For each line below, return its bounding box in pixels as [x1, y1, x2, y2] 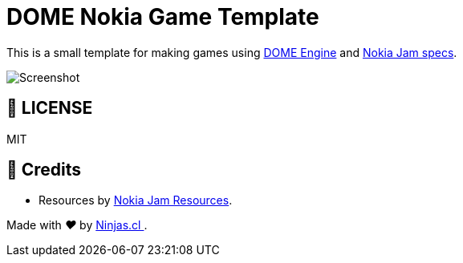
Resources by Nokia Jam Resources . [39, 193, 233, 208]
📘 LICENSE [6, 98, 93, 119]
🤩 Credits [6, 160, 82, 180]
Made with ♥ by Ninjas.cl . [6, 218, 148, 233]
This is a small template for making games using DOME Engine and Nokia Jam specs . [6, 45, 457, 59]
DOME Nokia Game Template [6, 3, 319, 30]
